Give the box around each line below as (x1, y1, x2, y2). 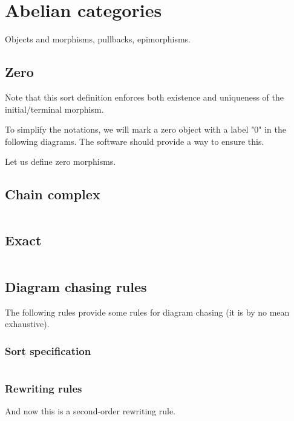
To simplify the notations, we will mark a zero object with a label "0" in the (5, 123, 286, 136)
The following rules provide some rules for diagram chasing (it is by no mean (5, 305, 290, 318)
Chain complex (5, 185, 100, 204)
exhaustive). (5, 317, 50, 330)
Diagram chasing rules (5, 277, 147, 296)
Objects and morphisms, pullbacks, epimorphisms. (5, 33, 191, 45)
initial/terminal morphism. (5, 102, 104, 115)
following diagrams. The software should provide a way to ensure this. (5, 134, 264, 147)
